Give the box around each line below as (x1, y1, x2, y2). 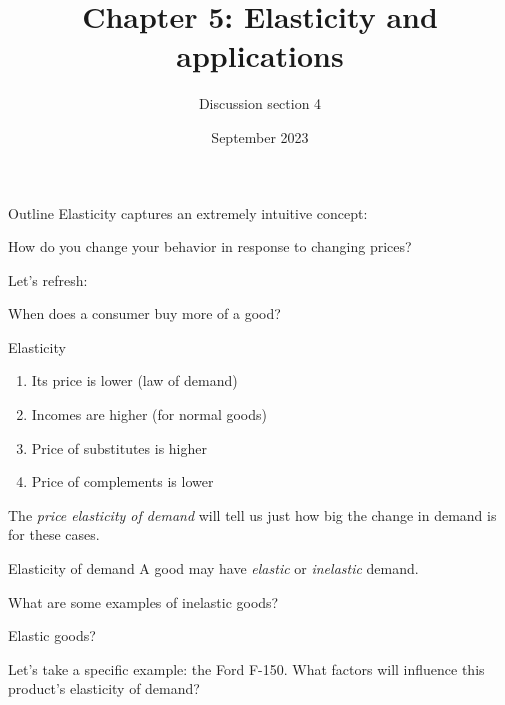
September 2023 (211, 126, 309, 147)
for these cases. (8, 524, 100, 545)
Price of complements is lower (31, 471, 214, 492)
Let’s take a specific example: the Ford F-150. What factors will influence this (8, 658, 485, 679)
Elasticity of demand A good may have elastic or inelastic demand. (8, 558, 419, 579)
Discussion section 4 (198, 93, 322, 114)
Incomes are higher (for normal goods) (31, 404, 267, 425)
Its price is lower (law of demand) (31, 370, 238, 391)
